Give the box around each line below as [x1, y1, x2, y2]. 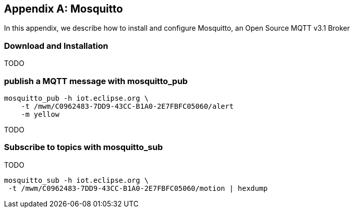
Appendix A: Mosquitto [4, 3, 123, 15]
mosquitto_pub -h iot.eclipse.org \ [4, 94, 149, 102]
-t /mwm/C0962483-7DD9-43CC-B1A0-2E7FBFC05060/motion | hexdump [8, 184, 268, 192]
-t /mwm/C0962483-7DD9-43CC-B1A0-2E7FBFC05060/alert [21, 102, 234, 110]
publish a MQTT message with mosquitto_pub [4, 76, 188, 86]
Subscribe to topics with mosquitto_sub [4, 142, 163, 153]
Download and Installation [4, 40, 108, 51]
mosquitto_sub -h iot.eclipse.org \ [4, 176, 149, 184]
